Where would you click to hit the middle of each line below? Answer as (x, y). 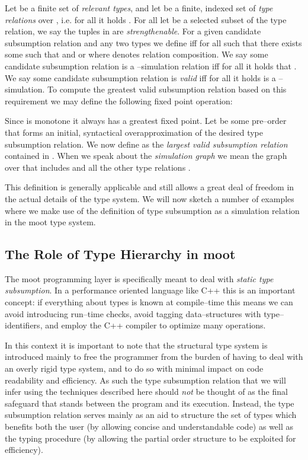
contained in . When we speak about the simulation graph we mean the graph (146, 156)
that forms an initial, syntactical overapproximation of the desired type (134, 132)
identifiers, (24, 325)
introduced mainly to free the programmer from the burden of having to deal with (154, 357)
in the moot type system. (50, 222)
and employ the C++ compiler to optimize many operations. (155, 325)
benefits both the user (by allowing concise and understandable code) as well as (149, 427)
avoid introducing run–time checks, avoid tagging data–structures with (133, 313)
